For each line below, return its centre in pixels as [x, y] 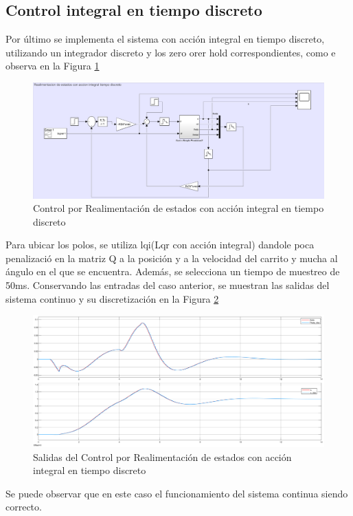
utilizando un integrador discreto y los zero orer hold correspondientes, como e [171, 52]
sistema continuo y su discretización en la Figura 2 [112, 298]
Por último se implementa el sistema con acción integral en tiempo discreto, [165, 39]
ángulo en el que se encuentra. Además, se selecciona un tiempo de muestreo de [173, 271]
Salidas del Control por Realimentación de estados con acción [162, 456]
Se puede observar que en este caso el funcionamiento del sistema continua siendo [177, 493]
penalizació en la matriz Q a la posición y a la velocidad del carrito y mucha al [172, 258]
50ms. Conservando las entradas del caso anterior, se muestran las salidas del [168, 285]
